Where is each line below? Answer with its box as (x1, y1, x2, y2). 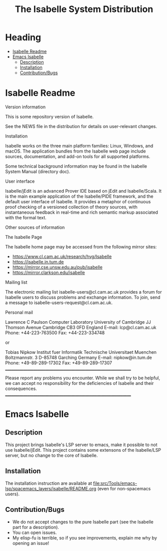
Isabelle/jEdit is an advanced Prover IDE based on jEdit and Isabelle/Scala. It (5, 188, 161, 194)
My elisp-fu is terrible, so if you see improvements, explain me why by (12, 534, 157, 540)
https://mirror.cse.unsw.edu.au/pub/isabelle (12, 264, 102, 270)
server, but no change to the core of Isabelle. (5, 452, 98, 458)
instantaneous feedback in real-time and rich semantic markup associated (5, 209, 158, 215)
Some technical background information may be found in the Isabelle (5, 163, 147, 169)
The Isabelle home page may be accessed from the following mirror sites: (5, 243, 157, 249)
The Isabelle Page (5, 234, 42, 240)
